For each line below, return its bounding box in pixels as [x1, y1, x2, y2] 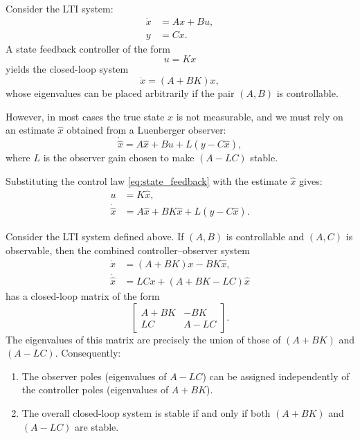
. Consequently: [55, 346, 121, 360]
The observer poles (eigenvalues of [21, 368, 167, 383]
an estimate [6, 123, 55, 137]
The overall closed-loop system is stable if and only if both [21, 406, 271, 420]
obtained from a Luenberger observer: [66, 123, 226, 137]
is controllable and [226, 229, 305, 244]
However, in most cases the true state [6, 109, 165, 123]
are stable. [75, 419, 119, 433]
